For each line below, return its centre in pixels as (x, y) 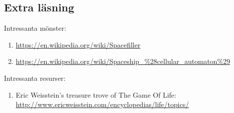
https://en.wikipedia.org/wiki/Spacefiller (78, 44)
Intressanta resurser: (35, 78)
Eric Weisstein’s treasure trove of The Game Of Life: (96, 94)
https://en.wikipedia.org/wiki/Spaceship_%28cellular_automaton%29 (123, 61)
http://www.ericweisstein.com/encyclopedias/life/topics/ (102, 104)
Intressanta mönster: (35, 28)
